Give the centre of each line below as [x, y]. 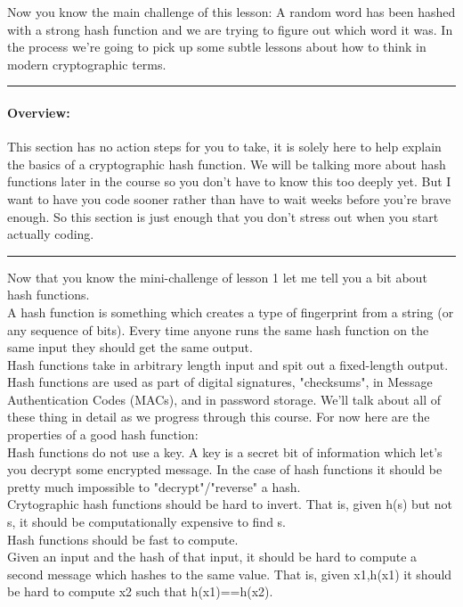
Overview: [39, 112]
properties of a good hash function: [103, 435]
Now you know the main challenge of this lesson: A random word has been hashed [231, 12]
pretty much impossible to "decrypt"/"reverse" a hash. [154, 486]
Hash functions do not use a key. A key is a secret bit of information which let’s [225, 451]
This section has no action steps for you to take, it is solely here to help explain [224, 147]
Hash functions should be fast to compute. [123, 539]
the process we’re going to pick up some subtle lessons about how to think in [217, 47]
